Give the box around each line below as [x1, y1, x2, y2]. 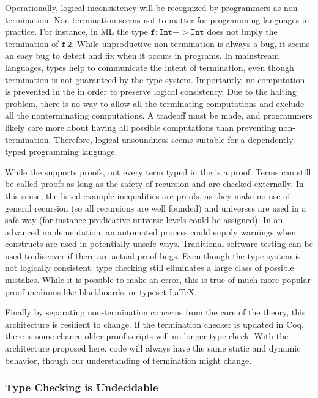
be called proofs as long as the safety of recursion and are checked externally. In [5, 177, 304, 190]
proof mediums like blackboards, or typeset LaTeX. [5, 285, 197, 298]
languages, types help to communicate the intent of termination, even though [5, 61, 294, 73]
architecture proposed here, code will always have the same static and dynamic [5, 342, 301, 355]
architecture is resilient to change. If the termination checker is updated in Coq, [5, 317, 304, 330]
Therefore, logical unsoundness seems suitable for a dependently [54, 133, 294, 146]
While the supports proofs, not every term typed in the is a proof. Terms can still [5, 165, 311, 178]
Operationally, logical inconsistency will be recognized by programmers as [5, 1, 281, 13]
